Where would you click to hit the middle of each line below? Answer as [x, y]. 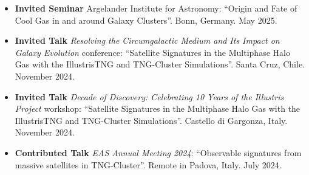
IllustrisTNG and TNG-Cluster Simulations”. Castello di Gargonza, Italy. [151, 120]
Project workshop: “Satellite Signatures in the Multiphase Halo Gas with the [158, 108]
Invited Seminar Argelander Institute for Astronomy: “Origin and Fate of [156, 8]
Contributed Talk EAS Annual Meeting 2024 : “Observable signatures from [158, 152]
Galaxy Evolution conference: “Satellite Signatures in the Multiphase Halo [152, 52]
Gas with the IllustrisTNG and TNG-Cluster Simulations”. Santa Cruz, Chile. [160, 64]
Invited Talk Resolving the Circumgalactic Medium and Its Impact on [147, 40]
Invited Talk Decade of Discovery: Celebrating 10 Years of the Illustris [149, 96]
